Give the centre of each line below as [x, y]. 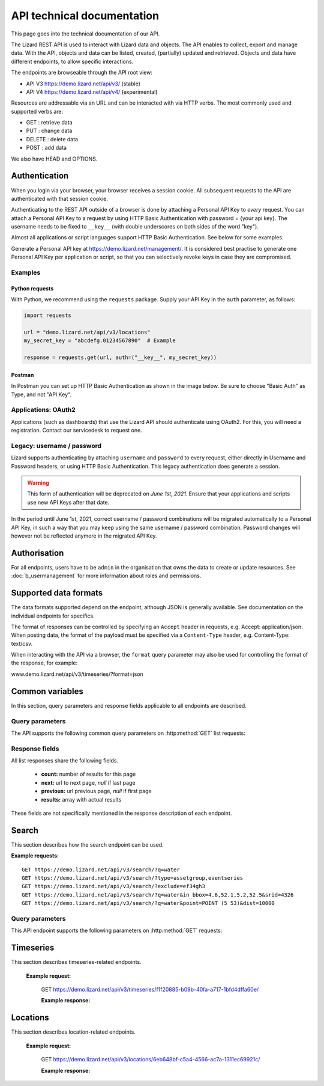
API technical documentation [85, 16]
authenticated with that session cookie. [59, 198]
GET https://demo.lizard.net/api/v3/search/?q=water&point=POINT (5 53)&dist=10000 [148, 903]
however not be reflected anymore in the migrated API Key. [84, 536]
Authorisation [37, 553]
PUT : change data [49, 131]
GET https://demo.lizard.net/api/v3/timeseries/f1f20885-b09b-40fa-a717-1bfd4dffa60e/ [150, 990]
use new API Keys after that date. [68, 502]
